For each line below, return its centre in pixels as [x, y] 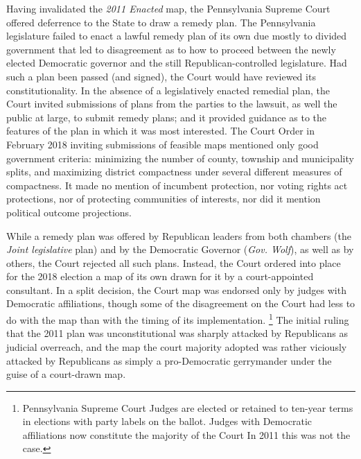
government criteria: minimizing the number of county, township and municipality [180, 158]
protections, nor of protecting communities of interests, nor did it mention [164, 199]
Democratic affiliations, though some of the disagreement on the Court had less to [181, 303]
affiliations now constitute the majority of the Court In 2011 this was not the [186, 434]
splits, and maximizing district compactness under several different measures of [174, 172]
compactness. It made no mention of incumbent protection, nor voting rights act [177, 185]
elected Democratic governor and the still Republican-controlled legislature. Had [177, 63]
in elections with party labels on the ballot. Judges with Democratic [167, 421]
